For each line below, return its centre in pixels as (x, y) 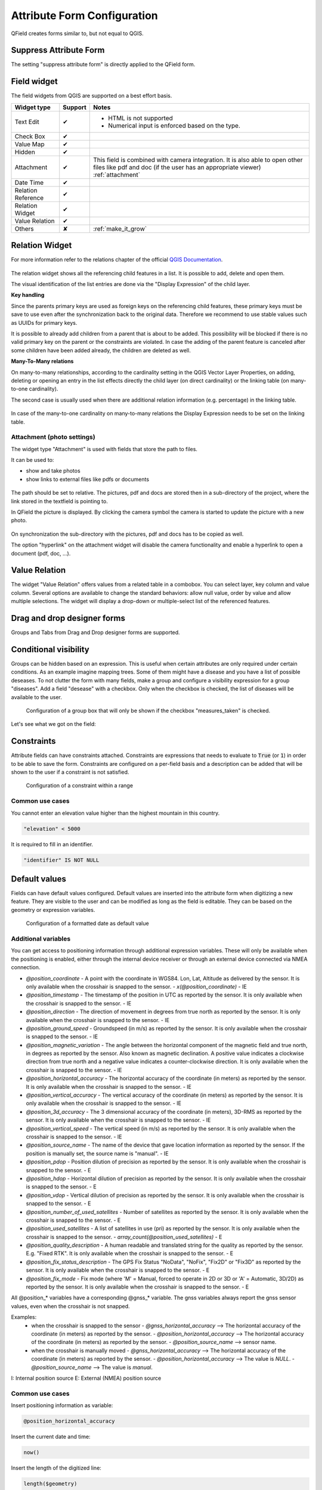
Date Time (29, 182)
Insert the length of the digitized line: (56, 1468)
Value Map (30, 144)
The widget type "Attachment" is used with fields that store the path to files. (104, 449)
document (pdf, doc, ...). (41, 553)
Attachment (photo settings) (53, 437)
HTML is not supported (140, 118)
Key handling (28, 295)
